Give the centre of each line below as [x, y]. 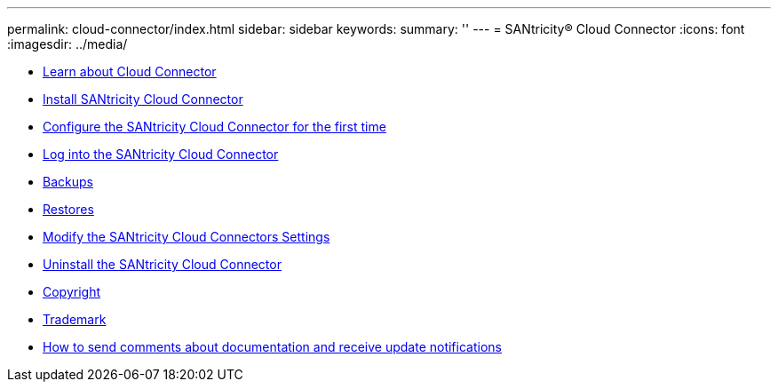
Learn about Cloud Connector [130, 71]
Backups [68, 182]
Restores [68, 209]
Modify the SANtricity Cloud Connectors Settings [187, 237]
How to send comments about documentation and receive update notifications [272, 347]
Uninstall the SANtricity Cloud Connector [162, 264]
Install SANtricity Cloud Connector [143, 99]
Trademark [75, 319]
